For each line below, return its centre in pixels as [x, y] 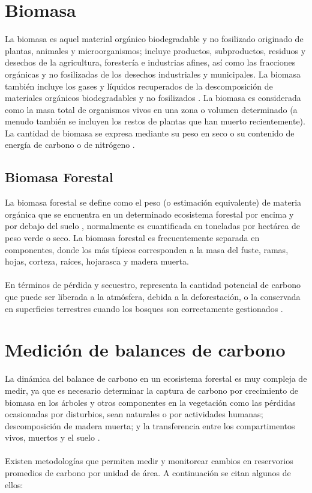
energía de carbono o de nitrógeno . [70, 145]
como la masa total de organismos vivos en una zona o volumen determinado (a [151, 109]
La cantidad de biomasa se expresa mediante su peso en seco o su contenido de [150, 133]
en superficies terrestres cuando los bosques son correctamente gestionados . [144, 308]
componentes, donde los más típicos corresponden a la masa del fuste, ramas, [147, 249]
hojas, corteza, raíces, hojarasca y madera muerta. [97, 261]
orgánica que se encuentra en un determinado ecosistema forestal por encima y [149, 214]
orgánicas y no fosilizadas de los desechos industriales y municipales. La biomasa [153, 74]
